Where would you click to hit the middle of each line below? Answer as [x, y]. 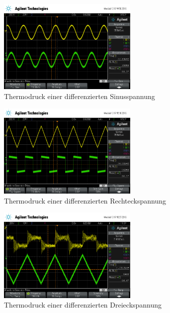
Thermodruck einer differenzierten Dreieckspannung [83, 305]
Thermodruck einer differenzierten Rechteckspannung [85, 200]
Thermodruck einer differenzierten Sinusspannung [80, 96]
